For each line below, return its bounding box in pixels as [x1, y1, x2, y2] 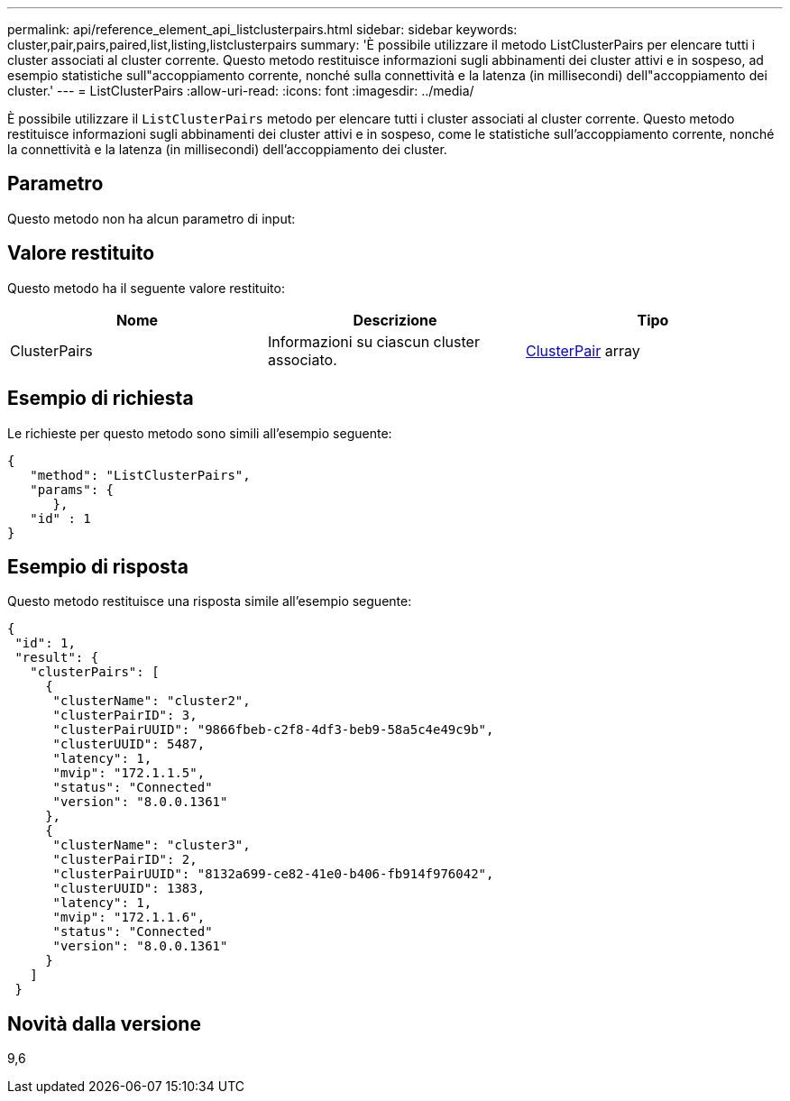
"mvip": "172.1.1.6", [52, 910, 206, 925]
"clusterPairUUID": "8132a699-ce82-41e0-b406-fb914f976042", [52, 867, 494, 882]
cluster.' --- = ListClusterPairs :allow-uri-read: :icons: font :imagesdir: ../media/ [7, 83, 474, 98]
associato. [267, 350, 337, 369]
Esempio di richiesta [7, 387, 194, 410]
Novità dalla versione [7, 1012, 201, 1035]
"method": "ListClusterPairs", [30, 467, 251, 482]
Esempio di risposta [7, 555, 188, 578]
